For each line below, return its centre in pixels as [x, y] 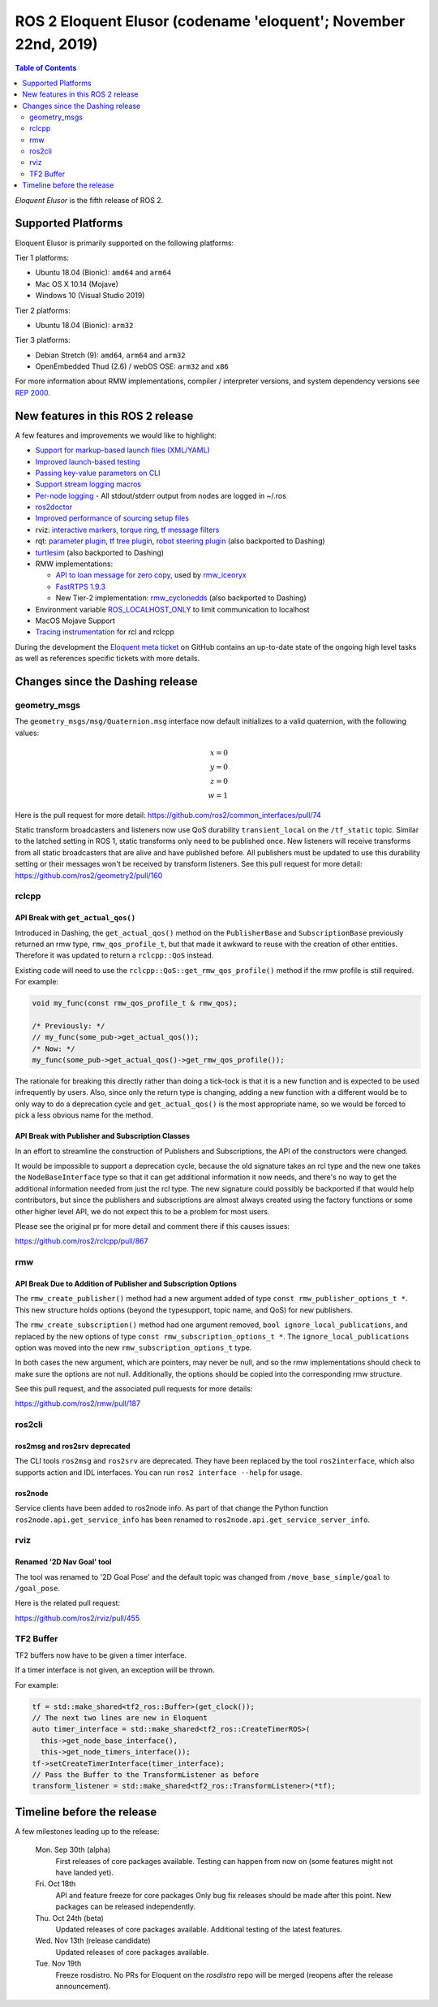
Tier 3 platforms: [43, 340]
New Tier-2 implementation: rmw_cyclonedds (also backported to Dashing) [181, 598]
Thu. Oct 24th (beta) [70, 1918]
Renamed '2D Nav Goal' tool [63, 1562]
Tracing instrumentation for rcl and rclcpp [105, 632]
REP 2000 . [33, 392]
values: [27, 733]
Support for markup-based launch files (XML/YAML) [122, 450]
